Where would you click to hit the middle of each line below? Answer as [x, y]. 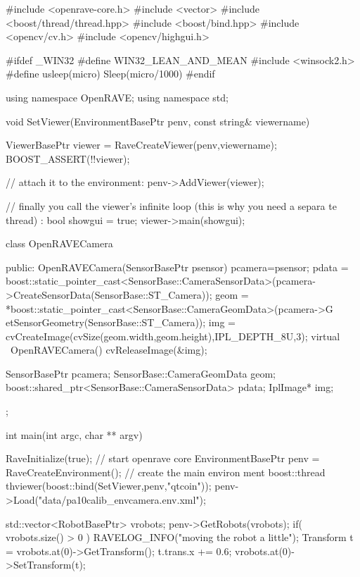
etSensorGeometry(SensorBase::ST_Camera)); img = [121, 322]
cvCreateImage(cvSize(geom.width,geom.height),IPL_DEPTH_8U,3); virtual [173, 336]
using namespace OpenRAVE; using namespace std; [117, 97]
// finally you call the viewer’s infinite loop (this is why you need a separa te [171, 205]
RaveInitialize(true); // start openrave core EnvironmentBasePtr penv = [163, 458]
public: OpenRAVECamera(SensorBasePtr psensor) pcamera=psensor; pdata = [177, 267]
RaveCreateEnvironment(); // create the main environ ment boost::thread [166, 472]
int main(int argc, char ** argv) [74, 434]
